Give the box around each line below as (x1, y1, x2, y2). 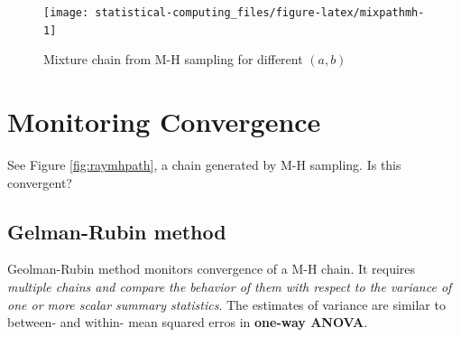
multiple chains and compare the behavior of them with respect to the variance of (7, 277, 452, 296)
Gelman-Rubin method (7, 217, 226, 245)
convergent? (7, 173, 72, 192)
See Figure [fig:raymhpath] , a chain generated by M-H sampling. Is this (7, 155, 401, 174)
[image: (43, 6, 89, 19)
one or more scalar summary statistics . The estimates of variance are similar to (7, 295, 446, 314)
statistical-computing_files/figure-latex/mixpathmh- (95, 6, 425, 19)
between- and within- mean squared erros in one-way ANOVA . (7, 313, 368, 332)
